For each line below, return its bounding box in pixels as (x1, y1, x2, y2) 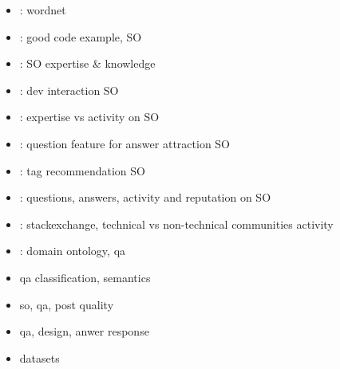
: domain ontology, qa (19, 242, 126, 259)
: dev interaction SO (19, 81, 119, 98)
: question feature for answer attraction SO (19, 135, 231, 151)
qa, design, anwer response (19, 323, 149, 340)
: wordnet (19, 2, 66, 18)
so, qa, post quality (19, 296, 114, 312)
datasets (19, 349, 60, 366)
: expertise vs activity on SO (19, 108, 160, 125)
